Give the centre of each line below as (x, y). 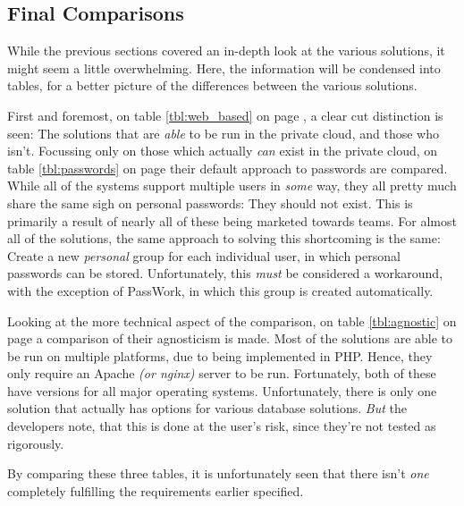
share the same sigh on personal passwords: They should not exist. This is (210, 202)
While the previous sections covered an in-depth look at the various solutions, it (226, 51)
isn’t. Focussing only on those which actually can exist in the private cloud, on (223, 151)
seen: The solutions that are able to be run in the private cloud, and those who (223, 133)
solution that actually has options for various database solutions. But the (207, 408)
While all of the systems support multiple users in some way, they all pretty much (232, 186)
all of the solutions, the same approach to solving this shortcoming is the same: (224, 238)
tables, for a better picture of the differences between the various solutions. (212, 85)
